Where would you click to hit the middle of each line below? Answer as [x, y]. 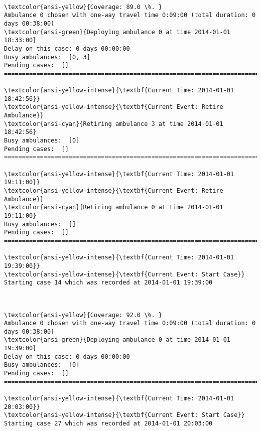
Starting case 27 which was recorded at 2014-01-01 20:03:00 [108, 424]
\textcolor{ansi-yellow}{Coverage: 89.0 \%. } [83, 7]
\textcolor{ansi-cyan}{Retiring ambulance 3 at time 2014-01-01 [114, 124]
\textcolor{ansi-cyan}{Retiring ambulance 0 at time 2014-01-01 [114, 207]
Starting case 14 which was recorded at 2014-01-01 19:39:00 [108, 283]
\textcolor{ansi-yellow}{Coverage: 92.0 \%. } [83, 315]
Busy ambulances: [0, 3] [47, 57]
